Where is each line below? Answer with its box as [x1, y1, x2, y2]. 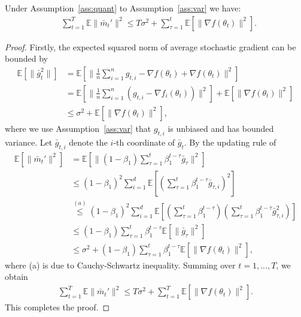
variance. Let [5, 135, 53, 148]
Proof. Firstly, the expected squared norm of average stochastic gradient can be [5, 40, 296, 53]
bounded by [5, 52, 48, 65]
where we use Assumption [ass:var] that [5, 122, 151, 134]
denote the [69, 135, 108, 148]
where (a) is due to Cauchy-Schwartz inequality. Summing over [5, 258, 236, 271]
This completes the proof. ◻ [5, 301, 110, 313]
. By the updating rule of [184, 135, 276, 148]
